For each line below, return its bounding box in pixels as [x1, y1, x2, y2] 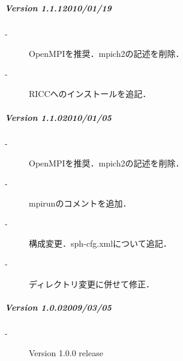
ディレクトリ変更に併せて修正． [29, 277, 155, 290]
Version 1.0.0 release [29, 347, 103, 359]
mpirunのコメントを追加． [29, 197, 131, 210]
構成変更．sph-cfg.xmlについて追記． [29, 237, 172, 250]
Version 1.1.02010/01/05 [5, 111, 112, 123]
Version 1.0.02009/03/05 [5, 301, 112, 313]
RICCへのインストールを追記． [29, 87, 151, 100]
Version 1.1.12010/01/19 [5, 1, 112, 14]
